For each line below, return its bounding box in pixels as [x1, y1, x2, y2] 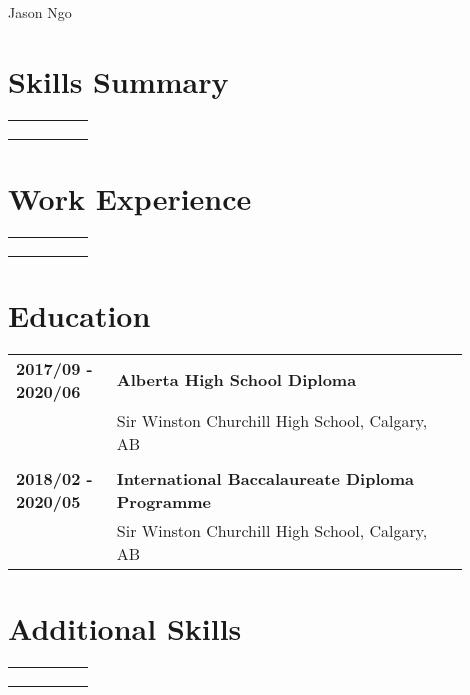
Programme [116, 489, 211, 513]
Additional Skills [8, 608, 242, 649]
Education [8, 295, 151, 336]
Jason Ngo [8, 2, 72, 22]
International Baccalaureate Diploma [116, 466, 414, 490]
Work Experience [8, 177, 252, 218]
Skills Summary [8, 60, 229, 101]
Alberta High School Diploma [116, 368, 357, 392]
